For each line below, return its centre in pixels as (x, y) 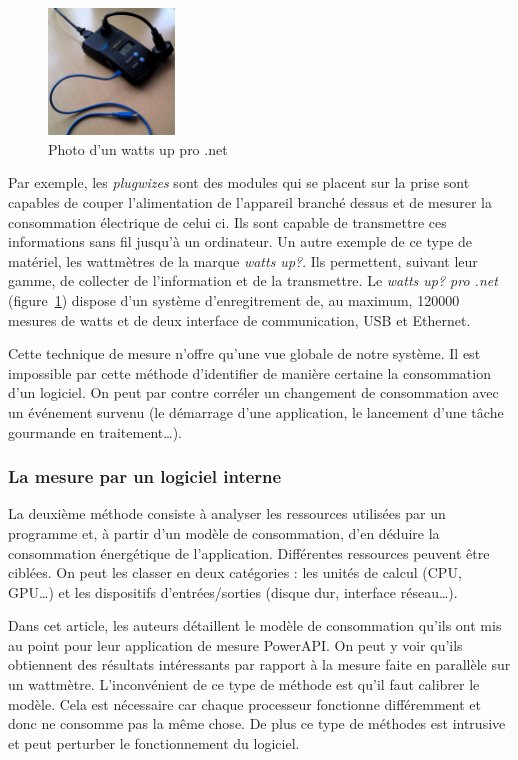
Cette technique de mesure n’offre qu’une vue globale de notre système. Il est (244, 353)
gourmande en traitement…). (95, 431)
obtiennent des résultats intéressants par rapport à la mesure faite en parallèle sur (259, 664)
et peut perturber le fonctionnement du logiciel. (154, 742)
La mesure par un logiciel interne (145, 476)
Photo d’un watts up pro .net (138, 148)
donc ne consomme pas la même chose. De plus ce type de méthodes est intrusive (257, 723)
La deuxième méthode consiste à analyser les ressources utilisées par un (227, 513)
